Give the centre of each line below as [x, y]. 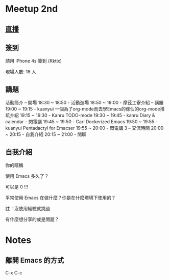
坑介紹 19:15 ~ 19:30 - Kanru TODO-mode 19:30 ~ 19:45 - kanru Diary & [80, 116]
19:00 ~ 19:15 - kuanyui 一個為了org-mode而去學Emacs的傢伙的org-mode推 [85, 109]
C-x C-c [14, 273]
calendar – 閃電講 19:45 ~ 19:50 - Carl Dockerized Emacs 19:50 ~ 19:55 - [81, 122]
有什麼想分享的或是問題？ [32, 219]
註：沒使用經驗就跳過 [28, 209]
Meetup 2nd [32, 9]
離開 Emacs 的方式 [35, 260]
